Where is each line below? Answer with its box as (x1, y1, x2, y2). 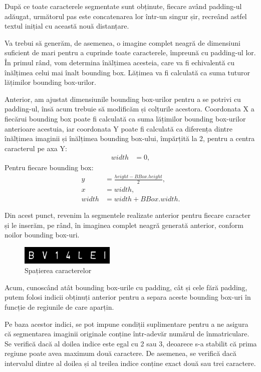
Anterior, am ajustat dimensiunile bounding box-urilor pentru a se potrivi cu (5, 93, 241, 104)
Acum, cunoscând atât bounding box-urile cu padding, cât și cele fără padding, (5, 282, 247, 292)
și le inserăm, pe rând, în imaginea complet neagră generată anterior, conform (5, 219, 243, 230)
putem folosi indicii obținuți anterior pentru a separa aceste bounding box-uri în (5, 292, 251, 302)
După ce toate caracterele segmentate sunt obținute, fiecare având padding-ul (5, 1, 242, 11)
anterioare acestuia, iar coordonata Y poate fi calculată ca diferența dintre (5, 123, 232, 134)
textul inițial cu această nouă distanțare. (5, 21, 129, 31)
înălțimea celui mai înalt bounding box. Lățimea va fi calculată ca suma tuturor (5, 67, 250, 77)
